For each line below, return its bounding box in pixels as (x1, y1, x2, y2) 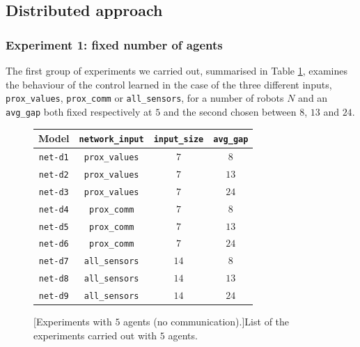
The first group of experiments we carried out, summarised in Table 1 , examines (6, 63, 347, 77)
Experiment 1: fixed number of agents (6, 36, 223, 53)
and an (298, 91, 328, 105)
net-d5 (38, 222, 69, 232)
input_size (153, 134, 204, 144)
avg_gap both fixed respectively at (6, 104, 152, 118)
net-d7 (38, 256, 69, 267)
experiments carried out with (33, 327, 157, 342)
